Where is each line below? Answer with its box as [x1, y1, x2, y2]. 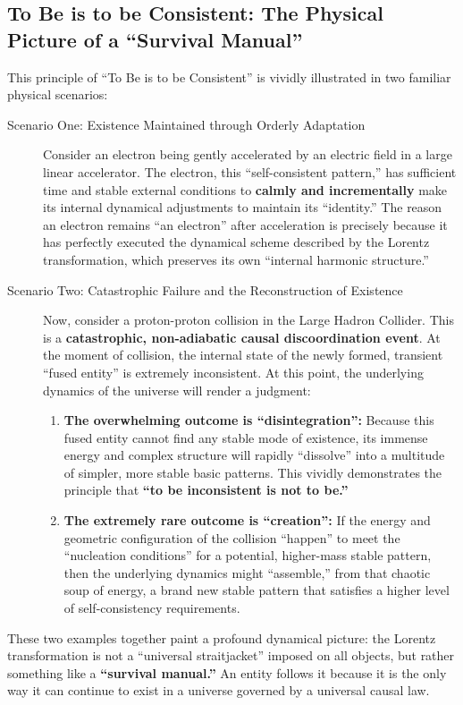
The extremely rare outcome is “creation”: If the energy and [63, 511, 431, 530]
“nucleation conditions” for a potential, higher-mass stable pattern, [63, 546, 432, 565]
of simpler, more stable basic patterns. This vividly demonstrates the [63, 463, 442, 481]
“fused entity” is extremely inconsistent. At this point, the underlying [43, 362, 424, 381]
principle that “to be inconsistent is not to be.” [63, 480, 349, 499]
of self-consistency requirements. [63, 599, 240, 617]
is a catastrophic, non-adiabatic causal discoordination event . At [43, 327, 441, 346]
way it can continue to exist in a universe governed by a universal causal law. [7, 681, 430, 700]
